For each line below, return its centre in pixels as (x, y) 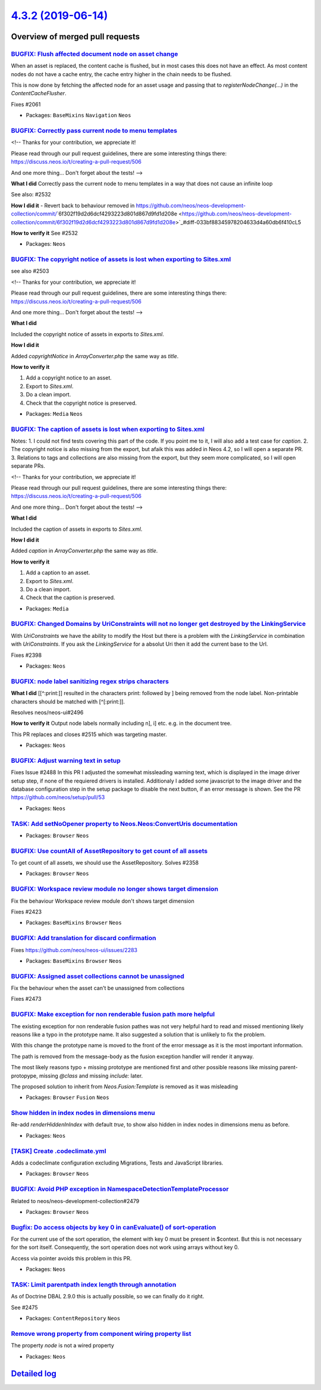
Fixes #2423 (26, 912)
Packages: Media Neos (54, 414)
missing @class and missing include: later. (91, 1076)
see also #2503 (30, 271)
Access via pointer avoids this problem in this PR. (71, 1258)
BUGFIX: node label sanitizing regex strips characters (90, 681)
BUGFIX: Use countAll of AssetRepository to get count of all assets (109, 851)
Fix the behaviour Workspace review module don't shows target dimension (103, 901)
